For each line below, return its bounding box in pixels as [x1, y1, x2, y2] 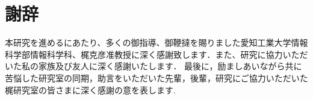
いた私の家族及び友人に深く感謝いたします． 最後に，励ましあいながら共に [5, 60, 302, 72]
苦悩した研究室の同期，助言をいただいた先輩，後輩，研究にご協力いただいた [5, 71, 308, 84]
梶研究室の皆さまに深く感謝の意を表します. [5, 83, 176, 96]
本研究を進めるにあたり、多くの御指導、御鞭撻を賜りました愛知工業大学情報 [5, 36, 308, 49]
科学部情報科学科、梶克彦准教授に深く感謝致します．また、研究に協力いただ [5, 48, 308, 60]
